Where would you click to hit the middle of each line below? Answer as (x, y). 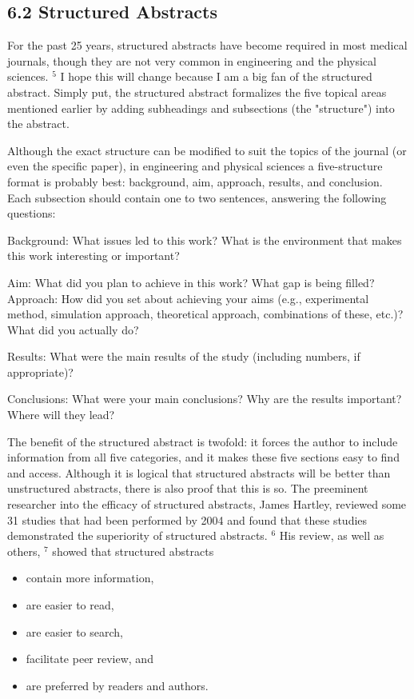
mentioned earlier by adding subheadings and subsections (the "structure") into (201, 108)
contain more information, (90, 578)
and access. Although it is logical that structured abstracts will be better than (199, 472)
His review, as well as (332, 535)
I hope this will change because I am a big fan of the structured (216, 76)
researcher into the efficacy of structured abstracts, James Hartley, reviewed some (207, 504)
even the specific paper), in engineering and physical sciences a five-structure (195, 166)
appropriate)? (40, 371)
